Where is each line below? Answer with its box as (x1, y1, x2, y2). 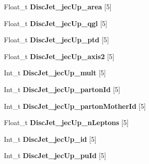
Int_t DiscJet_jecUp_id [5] (4, 133, 97, 144)
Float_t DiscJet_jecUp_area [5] (4, 1, 112, 11)
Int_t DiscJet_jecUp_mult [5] (4, 67, 106, 78)
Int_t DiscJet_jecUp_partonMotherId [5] (4, 100, 146, 111)
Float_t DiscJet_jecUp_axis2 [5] (4, 51, 115, 61)
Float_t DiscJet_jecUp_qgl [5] (4, 18, 107, 28)
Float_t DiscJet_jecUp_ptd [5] (4, 34, 109, 45)
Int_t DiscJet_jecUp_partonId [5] (4, 84, 121, 94)
